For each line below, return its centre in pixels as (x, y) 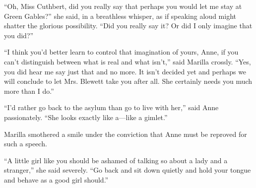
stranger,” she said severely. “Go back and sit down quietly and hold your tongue (128, 170)
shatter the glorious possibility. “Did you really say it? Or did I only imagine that (128, 26)
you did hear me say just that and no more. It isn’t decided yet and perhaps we (125, 71)
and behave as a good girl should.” (56, 179)
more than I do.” (29, 91)
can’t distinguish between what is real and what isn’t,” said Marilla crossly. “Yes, (128, 61)
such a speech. (26, 144)
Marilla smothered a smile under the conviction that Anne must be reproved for (126, 134)
